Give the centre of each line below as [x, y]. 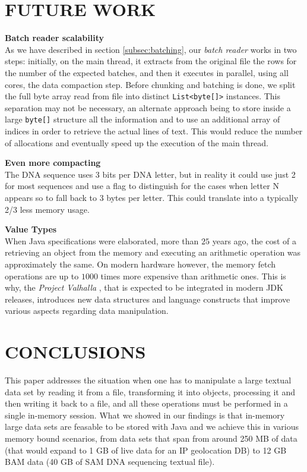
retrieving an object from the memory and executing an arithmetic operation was [153, 252]
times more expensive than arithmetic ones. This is [193, 276]
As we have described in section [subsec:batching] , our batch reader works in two [151, 49]
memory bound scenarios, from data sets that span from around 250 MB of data [151, 438]
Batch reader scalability [54, 38]
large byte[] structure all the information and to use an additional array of [143, 119]
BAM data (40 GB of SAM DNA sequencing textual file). [110, 462]
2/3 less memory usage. [47, 209]
